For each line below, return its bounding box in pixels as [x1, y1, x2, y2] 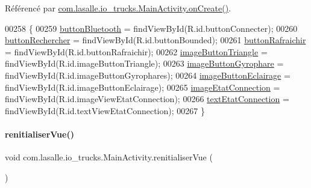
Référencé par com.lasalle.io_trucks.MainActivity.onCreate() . [5, 2, 231, 14]
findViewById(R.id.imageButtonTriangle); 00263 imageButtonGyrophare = [5, 57, 284, 70]
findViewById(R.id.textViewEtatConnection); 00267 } [5, 104, 205, 117]
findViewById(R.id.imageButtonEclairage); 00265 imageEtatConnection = [5, 80, 280, 93]
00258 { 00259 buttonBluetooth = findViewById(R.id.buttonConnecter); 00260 [5, 22, 298, 34]
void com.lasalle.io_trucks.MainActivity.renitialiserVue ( [5, 151, 213, 163]
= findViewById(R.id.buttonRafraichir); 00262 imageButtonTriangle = [5, 45, 268, 58]
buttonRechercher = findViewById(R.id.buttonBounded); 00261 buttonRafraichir [5, 34, 306, 46]
